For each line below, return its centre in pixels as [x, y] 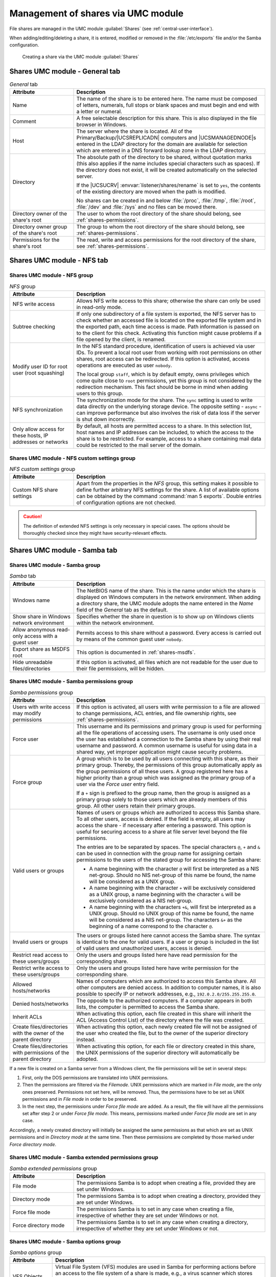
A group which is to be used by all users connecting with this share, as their [167, 759]
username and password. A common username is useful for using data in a [167, 745]
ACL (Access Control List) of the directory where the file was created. [160, 1020]
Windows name [31, 600]
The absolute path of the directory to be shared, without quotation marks [164, 157]
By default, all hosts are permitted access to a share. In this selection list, [164, 426]
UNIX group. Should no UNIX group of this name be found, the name [171, 913]
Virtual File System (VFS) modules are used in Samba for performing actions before [156, 1267]
